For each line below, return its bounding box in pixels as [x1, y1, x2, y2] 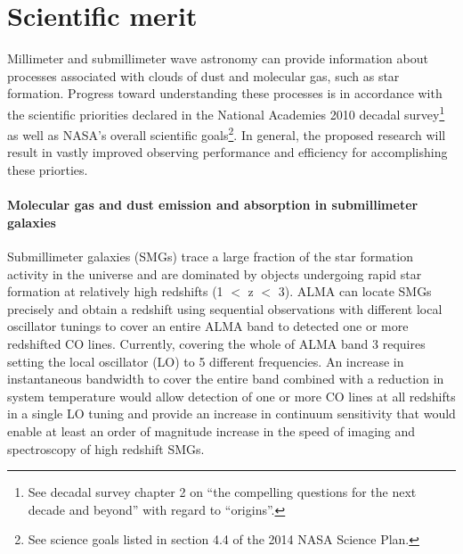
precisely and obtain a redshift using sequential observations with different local [7, 299, 443, 318]
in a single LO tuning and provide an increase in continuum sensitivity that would [7, 404, 456, 423]
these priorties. [7, 161, 88, 178]
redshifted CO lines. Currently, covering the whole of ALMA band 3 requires [7, 334, 426, 352]
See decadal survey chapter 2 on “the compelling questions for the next [28, 483, 417, 501]
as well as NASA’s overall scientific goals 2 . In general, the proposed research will [7, 123, 446, 144]
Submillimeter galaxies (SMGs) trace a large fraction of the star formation [7, 246, 413, 265]
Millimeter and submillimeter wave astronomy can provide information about [7, 49, 428, 68]
